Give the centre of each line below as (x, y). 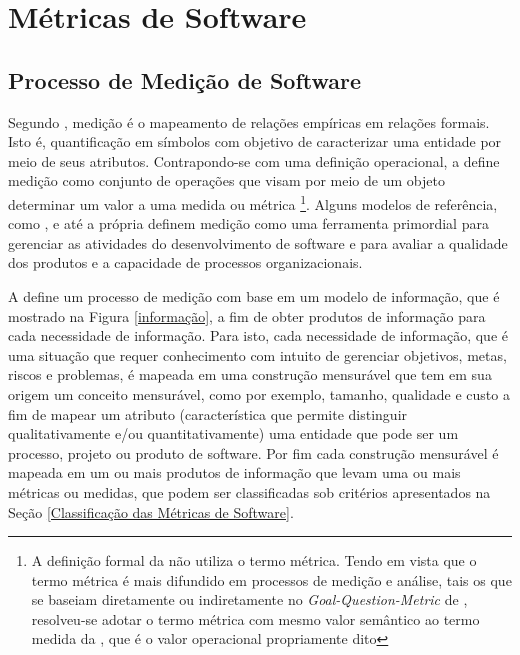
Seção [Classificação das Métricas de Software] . (151, 511)
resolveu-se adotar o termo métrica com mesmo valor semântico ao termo (255, 618)
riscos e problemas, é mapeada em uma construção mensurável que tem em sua (250, 374)
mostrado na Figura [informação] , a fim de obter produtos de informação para (247, 315)
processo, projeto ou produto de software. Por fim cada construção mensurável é (253, 452)
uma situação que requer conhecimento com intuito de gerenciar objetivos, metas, (257, 354)
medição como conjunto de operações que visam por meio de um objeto (226, 180)
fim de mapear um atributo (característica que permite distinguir (208, 413)
